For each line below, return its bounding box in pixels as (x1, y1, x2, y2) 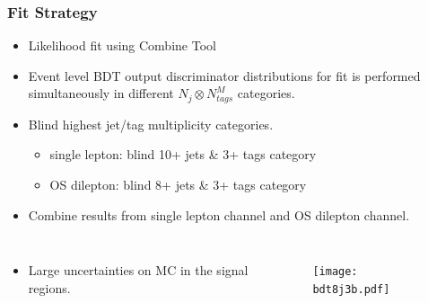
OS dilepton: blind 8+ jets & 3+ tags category (49, 175, 307, 194)
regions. (28, 278, 71, 297)
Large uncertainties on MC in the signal (28, 261, 249, 280)
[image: (312, 265, 358, 279)
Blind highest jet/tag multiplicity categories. (28, 114, 274, 133)
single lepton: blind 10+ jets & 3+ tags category (49, 145, 317, 164)
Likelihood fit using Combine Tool (28, 36, 216, 55)
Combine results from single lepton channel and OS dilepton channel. (28, 205, 410, 224)
